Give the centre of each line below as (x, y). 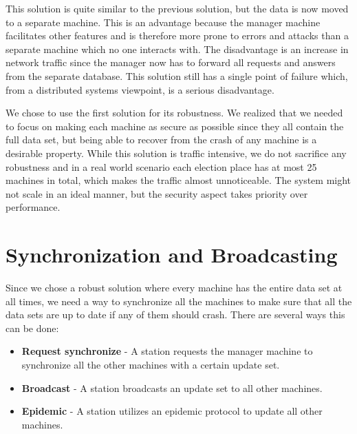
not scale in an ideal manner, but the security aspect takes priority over (157, 193)
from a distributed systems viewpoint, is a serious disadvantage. (140, 89)
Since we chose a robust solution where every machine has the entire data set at (174, 288)
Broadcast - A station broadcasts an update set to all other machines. (172, 387)
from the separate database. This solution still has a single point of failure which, (177, 75)
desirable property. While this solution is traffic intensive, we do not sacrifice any (176, 153)
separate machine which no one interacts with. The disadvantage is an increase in (177, 49)
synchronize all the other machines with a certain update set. (151, 364)
